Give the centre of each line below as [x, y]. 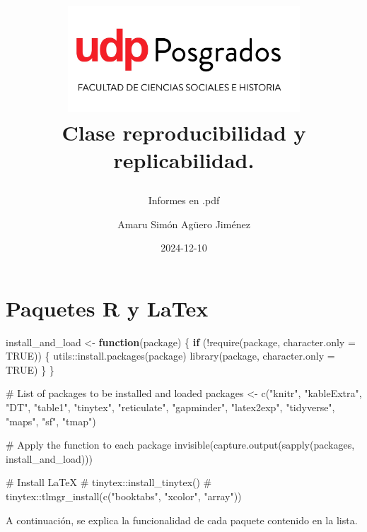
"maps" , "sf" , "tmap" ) [51, 421]
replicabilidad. [184, 159]
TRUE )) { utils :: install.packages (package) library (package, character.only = [170, 356]
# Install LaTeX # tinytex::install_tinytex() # [109, 482]
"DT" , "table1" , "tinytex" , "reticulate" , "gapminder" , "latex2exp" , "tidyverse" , [170, 407]
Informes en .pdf [184, 200]
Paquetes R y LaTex [107, 308]
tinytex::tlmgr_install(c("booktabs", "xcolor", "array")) [124, 496]
